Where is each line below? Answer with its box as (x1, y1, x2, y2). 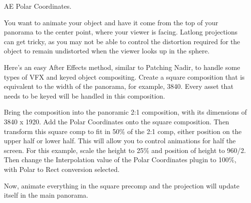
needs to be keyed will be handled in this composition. (4, 90, 165, 101)
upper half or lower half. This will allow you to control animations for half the (4, 135, 236, 146)
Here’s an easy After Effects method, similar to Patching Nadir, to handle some (4, 62, 240, 72)
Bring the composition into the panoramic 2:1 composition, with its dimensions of (4, 107, 247, 117)
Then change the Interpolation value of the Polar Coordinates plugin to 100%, (4, 154, 236, 165)
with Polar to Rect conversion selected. (4, 164, 120, 174)
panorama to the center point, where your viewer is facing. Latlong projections (4, 27, 238, 37)
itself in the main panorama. (4, 190, 88, 200)
